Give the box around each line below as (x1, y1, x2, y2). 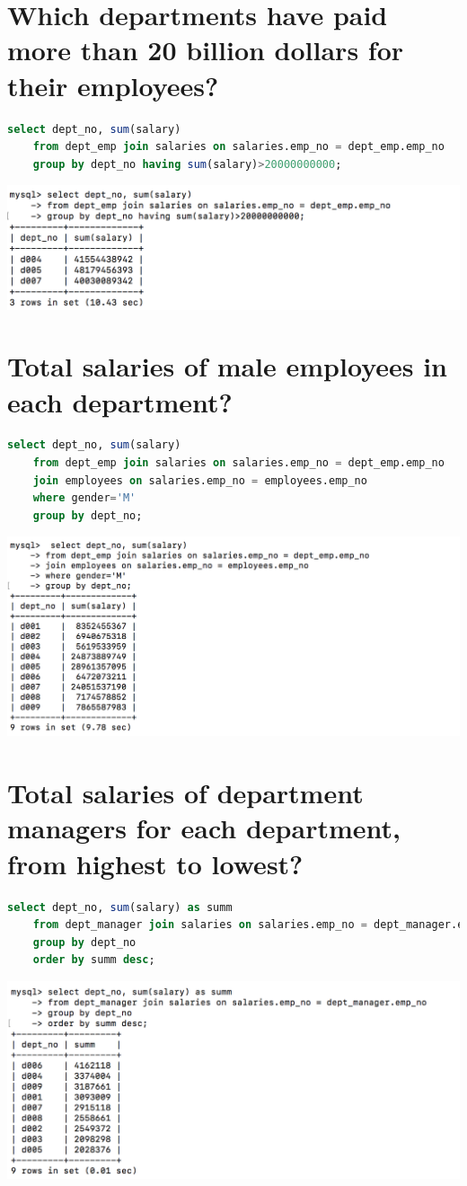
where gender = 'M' (32, 491, 137, 505)
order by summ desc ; (32, 953, 155, 967)
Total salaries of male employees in (7, 348, 448, 385)
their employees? (7, 66, 219, 103)
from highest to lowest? (7, 845, 304, 881)
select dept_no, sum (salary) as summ (7, 900, 233, 914)
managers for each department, (7, 810, 401, 846)
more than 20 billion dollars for (7, 31, 404, 68)
